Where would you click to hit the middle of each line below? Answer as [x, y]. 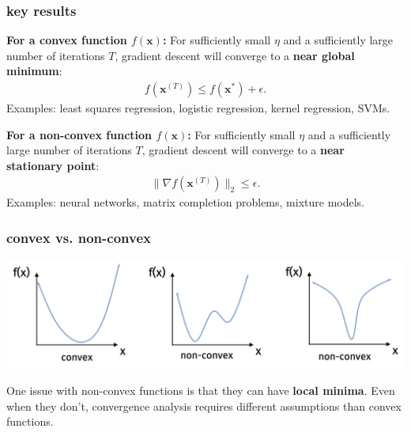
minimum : [34, 71]
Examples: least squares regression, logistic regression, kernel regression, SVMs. [198, 108]
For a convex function [67, 40]
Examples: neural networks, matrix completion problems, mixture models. [185, 202]
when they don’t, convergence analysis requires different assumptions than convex [204, 405]
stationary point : [53, 165]
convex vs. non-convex [79, 237]
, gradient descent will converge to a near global [235, 55]
